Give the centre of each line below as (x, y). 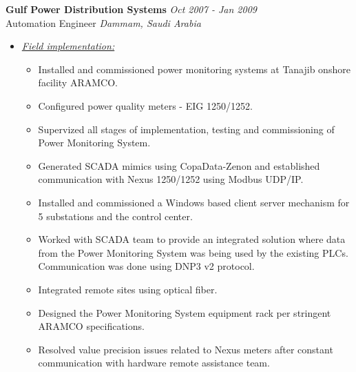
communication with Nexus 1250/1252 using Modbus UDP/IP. (171, 179)
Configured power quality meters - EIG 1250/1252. (145, 105)
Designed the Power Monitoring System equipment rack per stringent (185, 312)
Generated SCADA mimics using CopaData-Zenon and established (179, 165)
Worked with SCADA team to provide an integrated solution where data (192, 239)
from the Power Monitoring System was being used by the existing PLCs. (193, 252)
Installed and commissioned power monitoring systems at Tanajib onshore (194, 69)
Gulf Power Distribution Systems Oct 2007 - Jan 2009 (131, 9)
